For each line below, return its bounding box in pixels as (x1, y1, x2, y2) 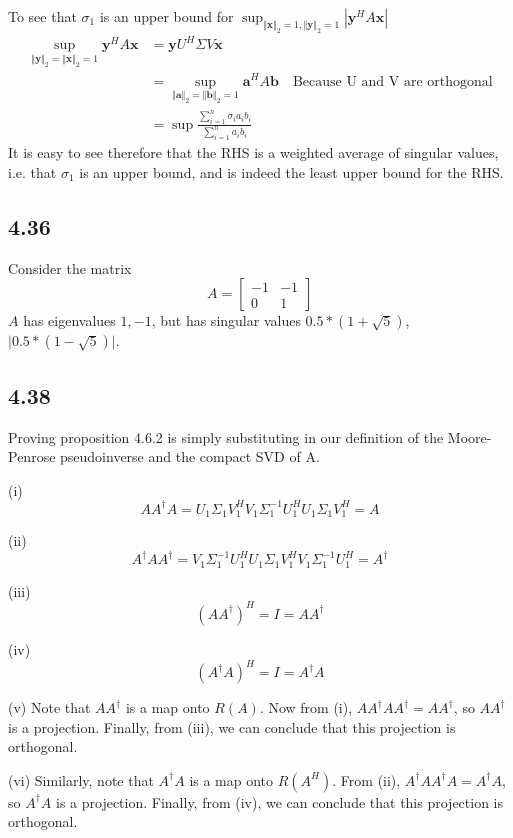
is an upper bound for (99, 6, 234, 26)
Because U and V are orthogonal (292, 74, 493, 89)
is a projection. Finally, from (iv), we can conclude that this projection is (55, 791, 504, 812)
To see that (8, 6, 77, 26)
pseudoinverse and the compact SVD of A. (60, 446, 320, 467)
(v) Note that (8, 697, 91, 718)
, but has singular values (151, 310, 301, 331)
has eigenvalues (23, 310, 116, 331)
